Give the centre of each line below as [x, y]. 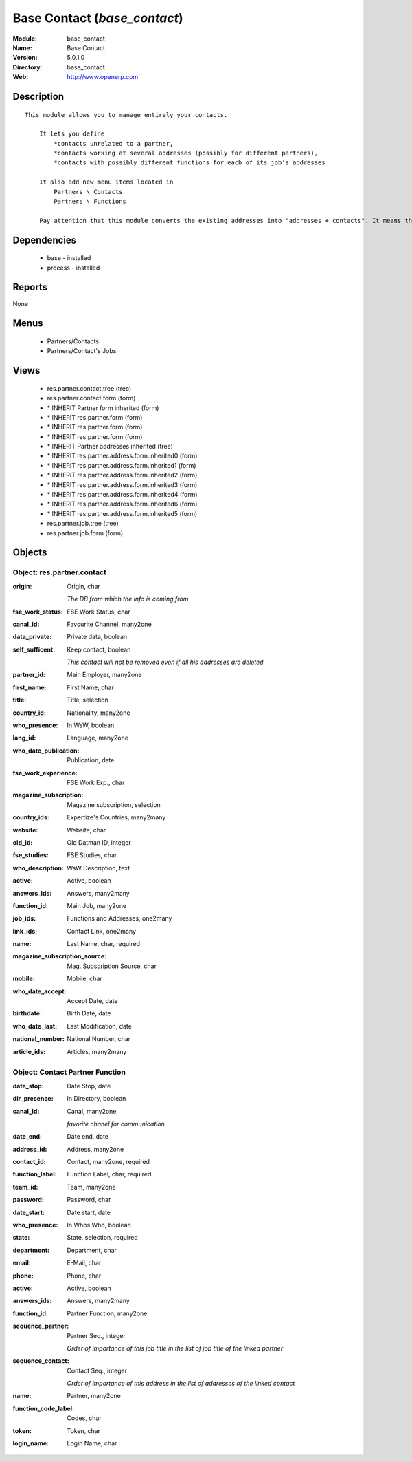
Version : [25, 58]
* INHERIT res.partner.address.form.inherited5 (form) [122, 513]
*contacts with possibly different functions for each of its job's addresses [190, 163]
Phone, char [84, 1276]
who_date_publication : [46, 751]
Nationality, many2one [99, 713]
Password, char [89, 1200]
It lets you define [72, 134]
